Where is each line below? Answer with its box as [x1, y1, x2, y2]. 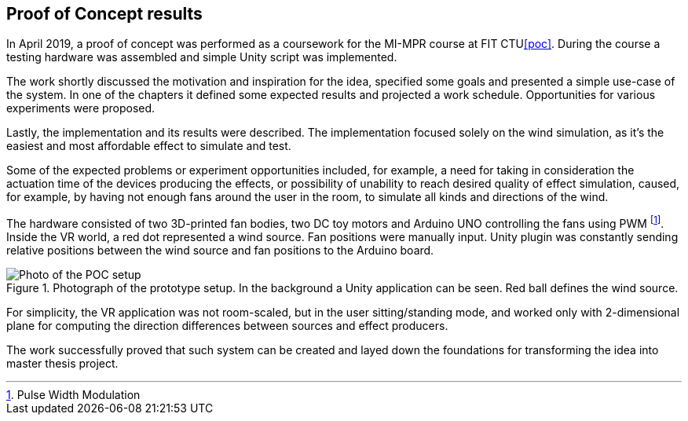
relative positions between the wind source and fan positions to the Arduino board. [6, 243, 434, 258]
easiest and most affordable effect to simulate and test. [6, 139, 291, 153]
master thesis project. [6, 357, 119, 371]
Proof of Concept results [6, 4, 203, 24]
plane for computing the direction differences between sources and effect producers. [6, 319, 448, 333]
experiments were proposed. [6, 101, 156, 115]
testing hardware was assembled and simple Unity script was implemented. [6, 50, 397, 64]
